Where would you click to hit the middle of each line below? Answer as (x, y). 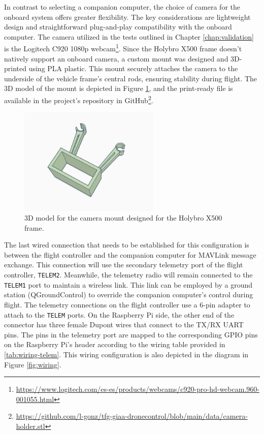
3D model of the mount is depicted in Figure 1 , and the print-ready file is (119, 88)
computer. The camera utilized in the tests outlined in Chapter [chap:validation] (129, 36)
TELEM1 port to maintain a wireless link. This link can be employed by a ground (128, 284)
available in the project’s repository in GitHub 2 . (79, 99)
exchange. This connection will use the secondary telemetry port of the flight (124, 265)
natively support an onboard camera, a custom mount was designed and (116, 58)
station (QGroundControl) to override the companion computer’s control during (129, 294)
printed (15, 68)
